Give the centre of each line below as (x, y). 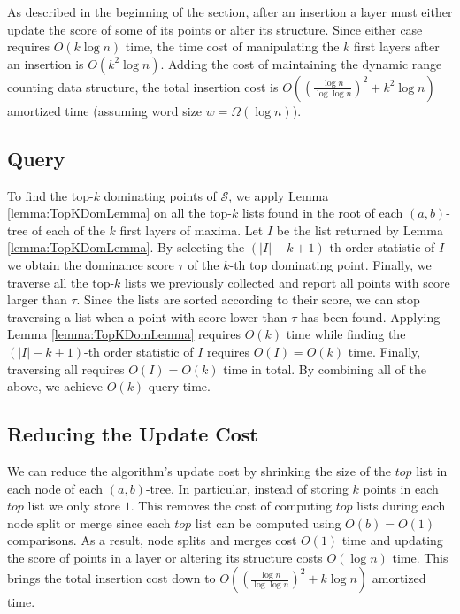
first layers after (397, 46)
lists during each (401, 506)
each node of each (55, 488)
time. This (420, 557)
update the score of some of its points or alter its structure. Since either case (215, 29)
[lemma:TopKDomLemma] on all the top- (119, 213)
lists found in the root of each (322, 213)
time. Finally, (384, 351)
